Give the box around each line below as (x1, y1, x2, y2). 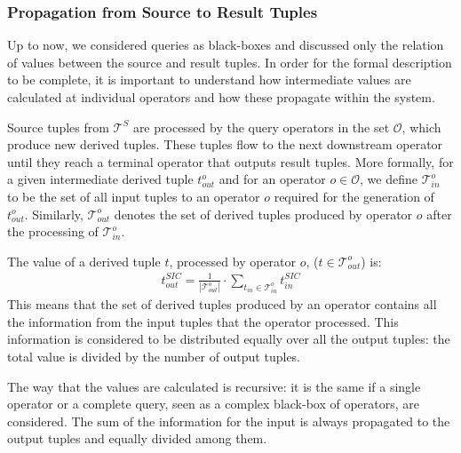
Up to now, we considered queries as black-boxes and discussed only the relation (7, 36, 444, 54)
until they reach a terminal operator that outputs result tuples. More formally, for (7, 152, 454, 171)
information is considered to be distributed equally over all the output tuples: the (7, 330, 450, 348)
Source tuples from (7, 117, 109, 136)
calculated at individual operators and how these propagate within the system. (7, 88, 435, 106)
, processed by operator (169, 251, 297, 270)
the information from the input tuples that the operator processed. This (7, 312, 399, 330)
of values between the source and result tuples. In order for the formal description (7, 52, 452, 71)
